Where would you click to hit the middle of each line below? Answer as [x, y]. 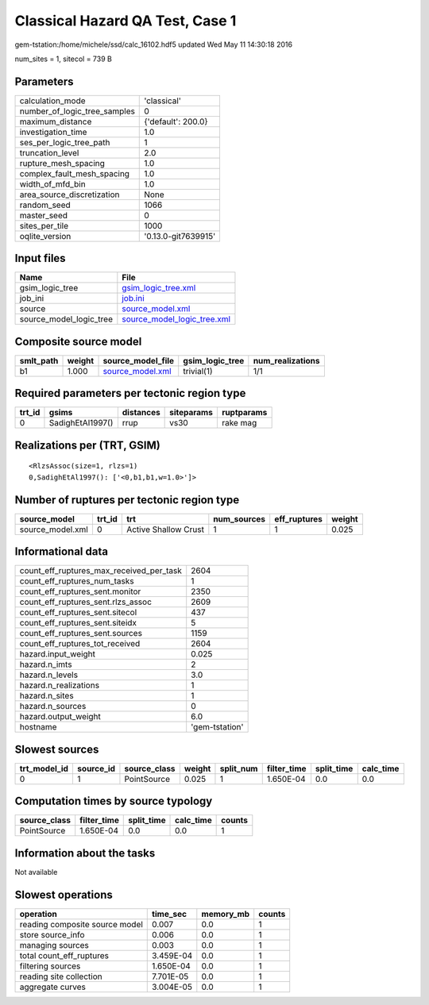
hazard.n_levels [49, 675]
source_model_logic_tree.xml [176, 319]
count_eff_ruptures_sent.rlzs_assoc [86, 602]
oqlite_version [45, 236]
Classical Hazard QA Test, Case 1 [126, 21]
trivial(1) [198, 371]
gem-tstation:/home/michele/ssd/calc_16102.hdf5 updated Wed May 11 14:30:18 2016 [154, 44]
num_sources [240, 518]
